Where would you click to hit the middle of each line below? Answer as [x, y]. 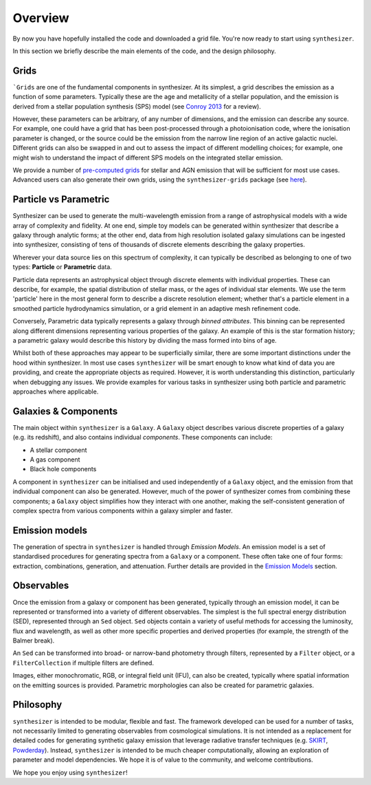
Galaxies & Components [65, 411]
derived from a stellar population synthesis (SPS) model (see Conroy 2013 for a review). [137, 106]
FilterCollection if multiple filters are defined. [83, 663]
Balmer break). [34, 641]
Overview [41, 18]
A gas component [55, 459]
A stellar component [58, 450]
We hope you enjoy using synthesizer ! [70, 772]
